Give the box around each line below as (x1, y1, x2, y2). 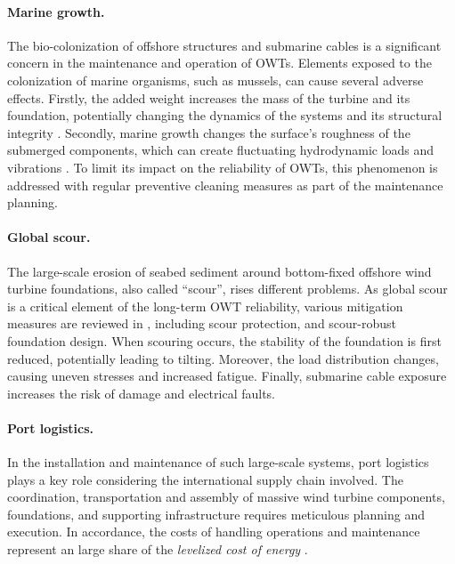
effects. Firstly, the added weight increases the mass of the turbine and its (7, 88, 410, 107)
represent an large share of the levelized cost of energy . (7, 540, 308, 559)
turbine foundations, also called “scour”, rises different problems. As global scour (7, 279, 448, 298)
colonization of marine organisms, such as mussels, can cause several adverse (7, 70, 424, 89)
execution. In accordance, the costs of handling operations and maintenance (7, 522, 420, 541)
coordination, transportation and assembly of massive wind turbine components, (7, 487, 445, 506)
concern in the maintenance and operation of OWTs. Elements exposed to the (7, 53, 432, 72)
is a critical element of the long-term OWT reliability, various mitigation (7, 296, 403, 315)
